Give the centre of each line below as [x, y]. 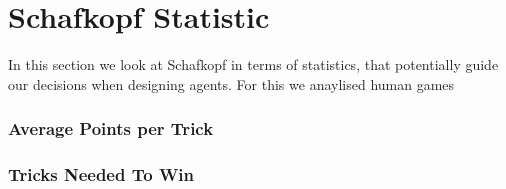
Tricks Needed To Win [101, 174]
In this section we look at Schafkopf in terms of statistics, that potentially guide [253, 64]
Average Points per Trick [111, 128]
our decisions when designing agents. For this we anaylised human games [231, 83]
